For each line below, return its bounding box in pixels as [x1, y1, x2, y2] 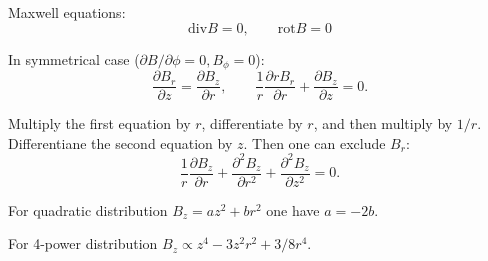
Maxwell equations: [8, 2, 126, 22]
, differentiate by [201, 113, 303, 134]
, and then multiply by [313, 113, 453, 134]
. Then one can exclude [243, 132, 386, 153]
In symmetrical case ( [8, 48, 140, 69]
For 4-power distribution [8, 233, 158, 254]
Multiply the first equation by [8, 113, 191, 134]
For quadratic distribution [8, 199, 168, 220]
